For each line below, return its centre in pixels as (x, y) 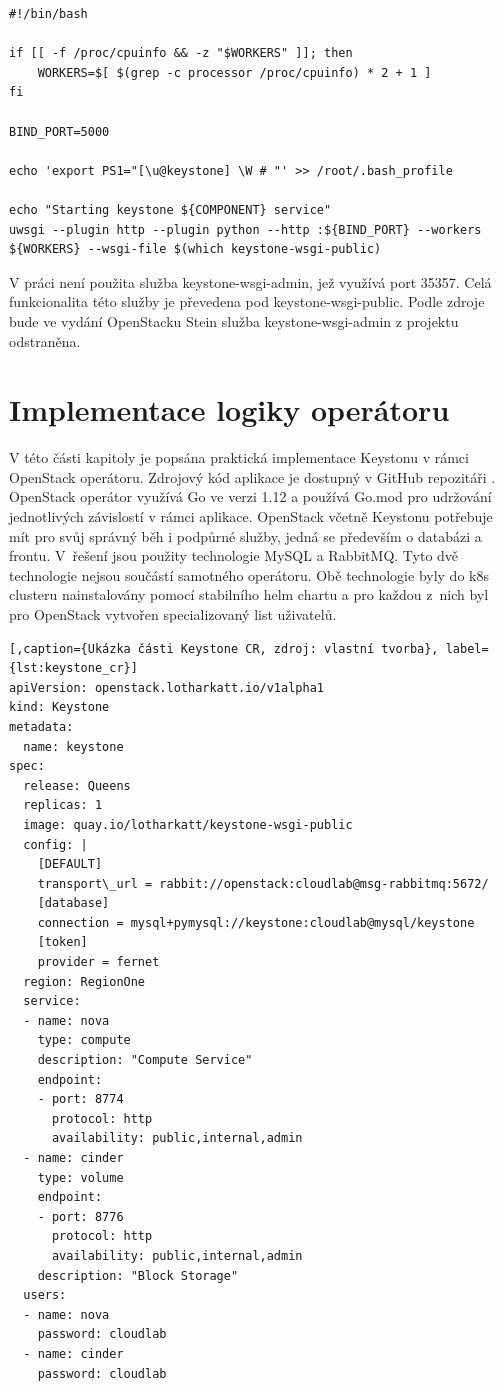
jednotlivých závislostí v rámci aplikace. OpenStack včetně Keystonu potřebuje (251, 516)
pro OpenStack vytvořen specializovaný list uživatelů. (173, 613)
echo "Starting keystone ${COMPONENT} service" (170, 209)
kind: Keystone (59, 707)
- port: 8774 (80, 1099)
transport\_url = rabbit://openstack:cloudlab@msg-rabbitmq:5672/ (263, 883)
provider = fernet (98, 962)
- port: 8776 (80, 1216)
